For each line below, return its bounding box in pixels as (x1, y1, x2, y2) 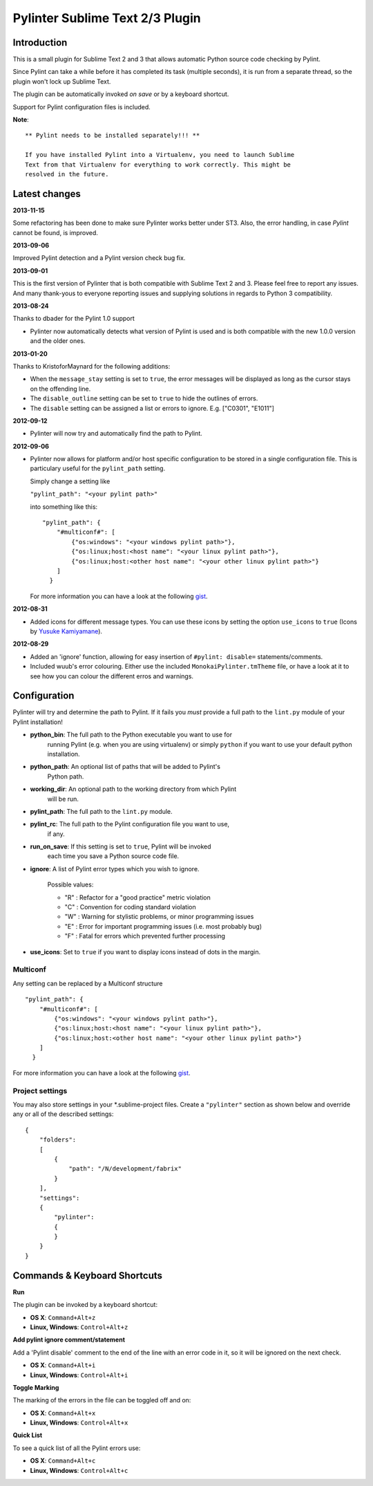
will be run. (47, 795, 79, 803)
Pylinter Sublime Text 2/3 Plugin (12, 10, 202, 26)
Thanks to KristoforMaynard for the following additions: (12, 362, 171, 370)
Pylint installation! (12, 718, 64, 726)
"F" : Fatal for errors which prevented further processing (64, 932, 226, 940)
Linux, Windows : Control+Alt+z (30, 1323, 128, 1331)
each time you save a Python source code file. (47, 852, 180, 860)
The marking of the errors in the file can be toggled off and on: (12, 1396, 191, 1404)
